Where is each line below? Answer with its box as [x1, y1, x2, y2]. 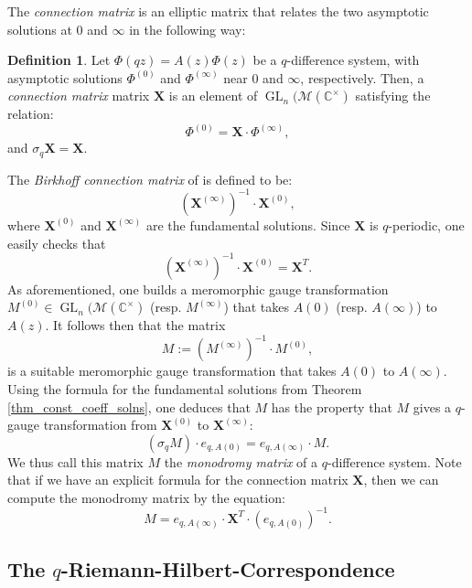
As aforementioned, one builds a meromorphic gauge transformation [7, 279, 389, 298]
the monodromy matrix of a [164, 452, 318, 471]
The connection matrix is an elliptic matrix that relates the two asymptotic [7, 2, 429, 20]
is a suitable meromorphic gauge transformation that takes [7, 361, 337, 380]
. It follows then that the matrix [45, 315, 226, 335]
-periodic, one [388, 215, 465, 234]
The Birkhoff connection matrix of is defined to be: [7, 169, 293, 188]
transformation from [43, 415, 157, 434]
